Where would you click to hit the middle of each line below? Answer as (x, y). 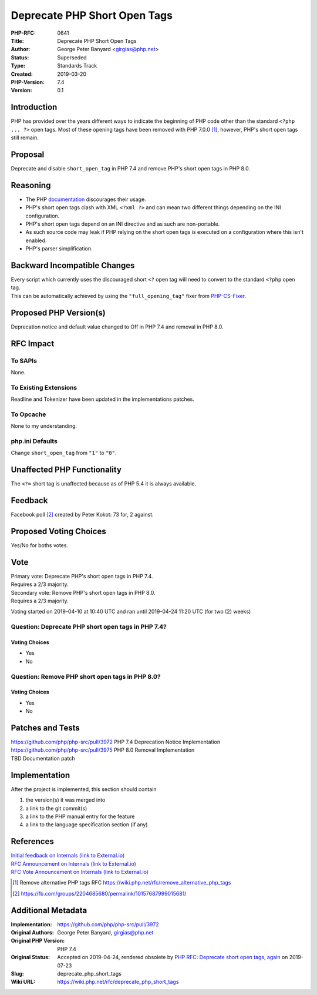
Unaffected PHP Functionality (66, 470)
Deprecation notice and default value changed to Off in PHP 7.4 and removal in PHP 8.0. (117, 327)
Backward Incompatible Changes (73, 265)
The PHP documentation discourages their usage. (86, 199)
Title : (18, 41)
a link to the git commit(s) (56, 808)
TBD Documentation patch (43, 758)
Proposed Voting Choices (58, 531)
